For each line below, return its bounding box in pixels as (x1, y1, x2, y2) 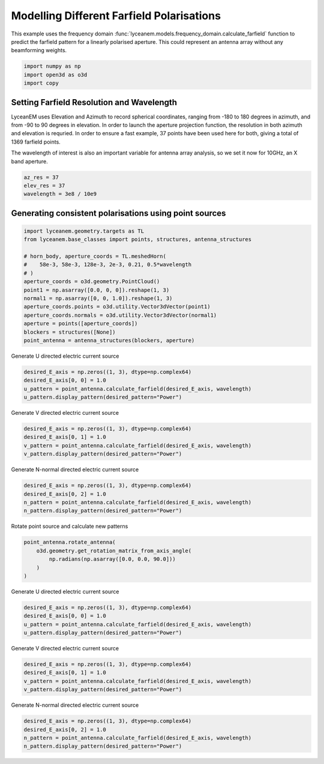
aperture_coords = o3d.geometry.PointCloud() (23, 278, 160, 285)
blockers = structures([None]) (23, 328, 116, 335)
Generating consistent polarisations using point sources (11, 208, 226, 218)
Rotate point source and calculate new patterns (11, 523, 128, 530)
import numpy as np (23, 63, 81, 70)
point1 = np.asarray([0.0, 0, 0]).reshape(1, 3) (23, 286, 170, 293)
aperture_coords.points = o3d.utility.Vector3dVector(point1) (23, 304, 211, 310)
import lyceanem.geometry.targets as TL (23, 227, 144, 234)
